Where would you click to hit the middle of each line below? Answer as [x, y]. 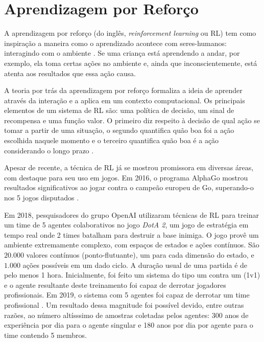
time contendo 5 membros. [45, 335]
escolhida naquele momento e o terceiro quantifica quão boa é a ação [112, 140]
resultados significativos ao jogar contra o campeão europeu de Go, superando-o [129, 187]
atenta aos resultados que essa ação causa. [70, 73]
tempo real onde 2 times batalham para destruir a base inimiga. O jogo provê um [131, 234]
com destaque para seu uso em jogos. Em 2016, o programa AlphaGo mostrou [126, 177]
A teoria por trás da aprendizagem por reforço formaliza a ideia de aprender [123, 90]
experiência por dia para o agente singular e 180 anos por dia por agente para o [129, 325]
